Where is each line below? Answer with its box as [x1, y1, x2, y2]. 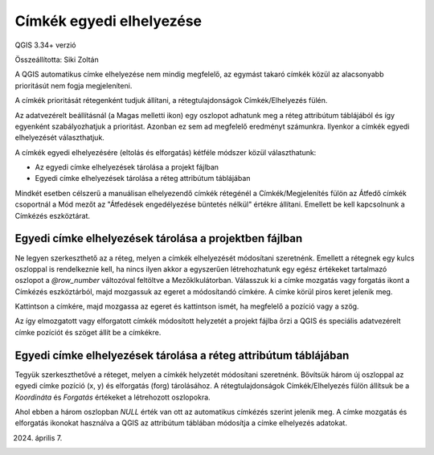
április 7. [35, 432, 63, 442]
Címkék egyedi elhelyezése [14, 12, 203, 30]
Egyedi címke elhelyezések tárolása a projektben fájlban [14, 232, 303, 245]
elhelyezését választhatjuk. [14, 133, 104, 142]
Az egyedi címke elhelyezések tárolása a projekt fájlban [35, 162, 219, 172]
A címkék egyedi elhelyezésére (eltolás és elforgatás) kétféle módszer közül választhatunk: [14, 147, 317, 157]
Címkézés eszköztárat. [14, 211, 91, 220]
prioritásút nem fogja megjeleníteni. [14, 80, 133, 90]
